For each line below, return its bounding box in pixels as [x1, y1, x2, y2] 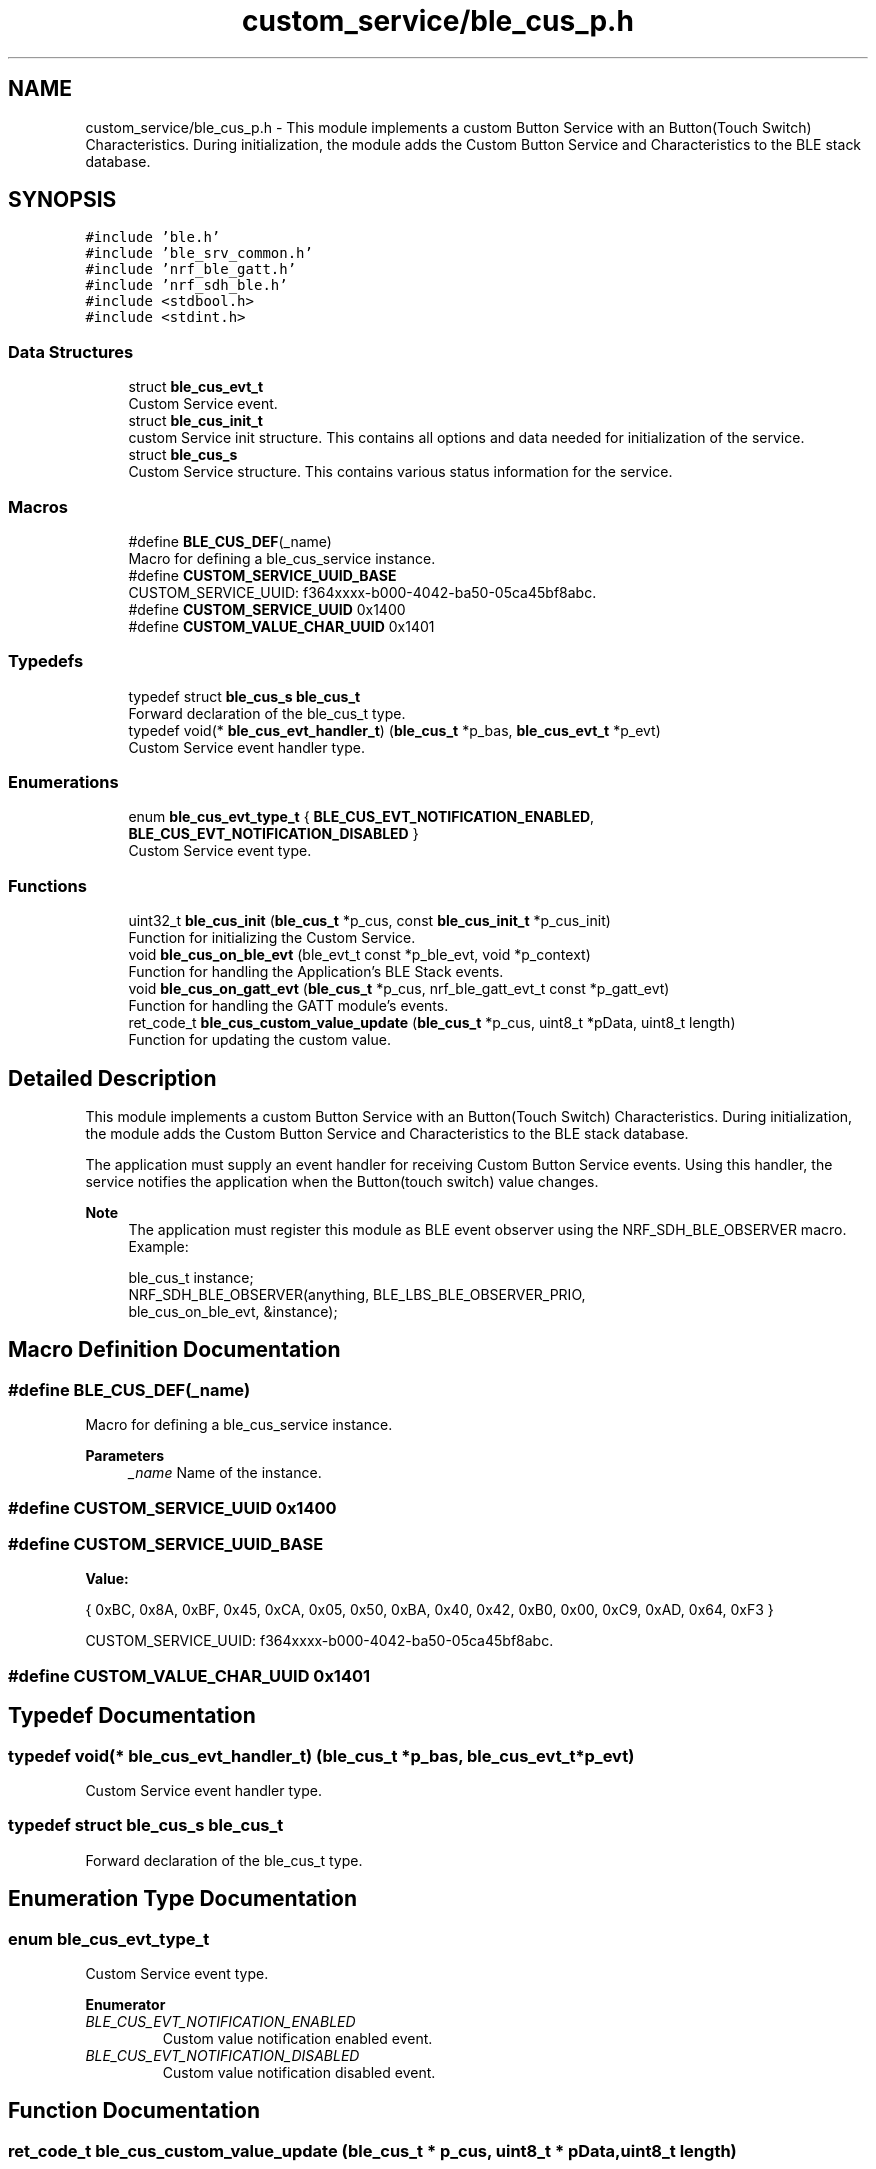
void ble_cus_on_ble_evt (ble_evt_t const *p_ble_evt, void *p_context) [128, 946, 591, 964]
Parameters [85, 1447, 165, 1465]
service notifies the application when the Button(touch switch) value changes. [85, 1173, 599, 1191]
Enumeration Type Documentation [8, 1886, 357, 1912]
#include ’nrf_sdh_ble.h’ [85, 277, 288, 294]
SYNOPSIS [8, 187, 117, 213]
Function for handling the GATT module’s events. [128, 997, 449, 1015]
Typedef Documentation [8, 1703, 256, 1729]
